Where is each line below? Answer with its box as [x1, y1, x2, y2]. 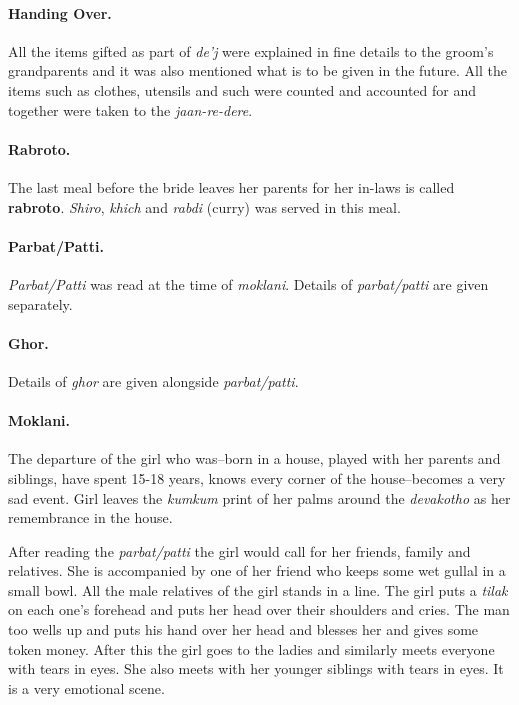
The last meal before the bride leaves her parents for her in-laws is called [8, 176, 455, 197]
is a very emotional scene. [8, 677, 165, 698]
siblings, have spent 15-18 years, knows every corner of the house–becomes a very [8, 467, 506, 488]
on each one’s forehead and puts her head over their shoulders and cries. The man [8, 599, 510, 620]
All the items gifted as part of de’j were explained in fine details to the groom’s [8, 40, 494, 61]
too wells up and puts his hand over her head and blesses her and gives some [8, 619, 479, 640]
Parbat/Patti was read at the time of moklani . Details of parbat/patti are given [8, 273, 489, 294]
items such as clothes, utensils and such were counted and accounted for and [8, 79, 477, 100]
